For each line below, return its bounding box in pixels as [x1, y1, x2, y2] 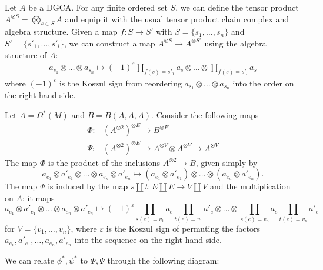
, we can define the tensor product [175, 1, 299, 13]
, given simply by [195, 156, 258, 168]
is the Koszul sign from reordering [59, 76, 182, 89]
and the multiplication [209, 180, 291, 192]
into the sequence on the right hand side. [74, 234, 222, 246]
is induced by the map [48, 180, 128, 192]
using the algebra [204, 36, 267, 49]
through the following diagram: [107, 254, 219, 266]
